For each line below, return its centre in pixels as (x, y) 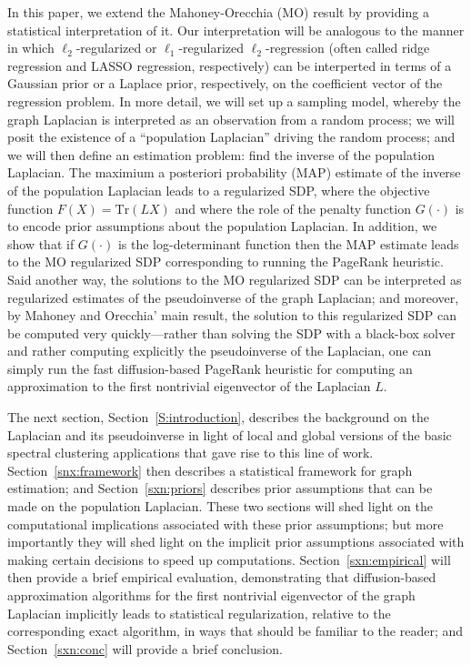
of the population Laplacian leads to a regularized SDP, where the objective (219, 190)
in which (31, 48)
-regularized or (116, 48)
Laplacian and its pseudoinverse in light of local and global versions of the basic (230, 434)
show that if (41, 243)
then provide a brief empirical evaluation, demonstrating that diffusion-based (222, 577)
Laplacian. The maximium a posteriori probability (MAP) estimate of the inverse (234, 172)
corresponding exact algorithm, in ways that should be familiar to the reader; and (235, 631)
